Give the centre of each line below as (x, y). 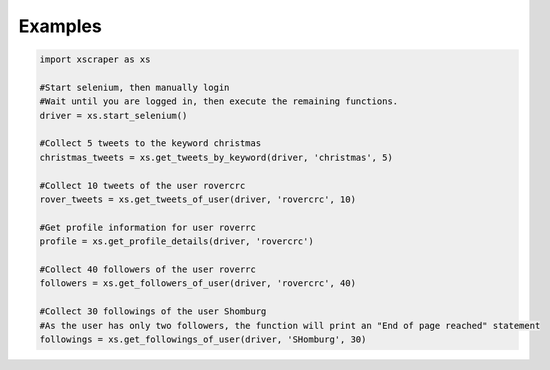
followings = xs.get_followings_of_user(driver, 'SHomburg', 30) (203, 339)
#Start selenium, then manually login (134, 87)
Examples (60, 26)
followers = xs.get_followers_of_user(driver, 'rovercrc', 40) (198, 283)
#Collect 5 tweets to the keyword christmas (150, 143)
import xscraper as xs (95, 59)
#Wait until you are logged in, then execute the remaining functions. (219, 101)
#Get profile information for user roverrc (148, 227)
